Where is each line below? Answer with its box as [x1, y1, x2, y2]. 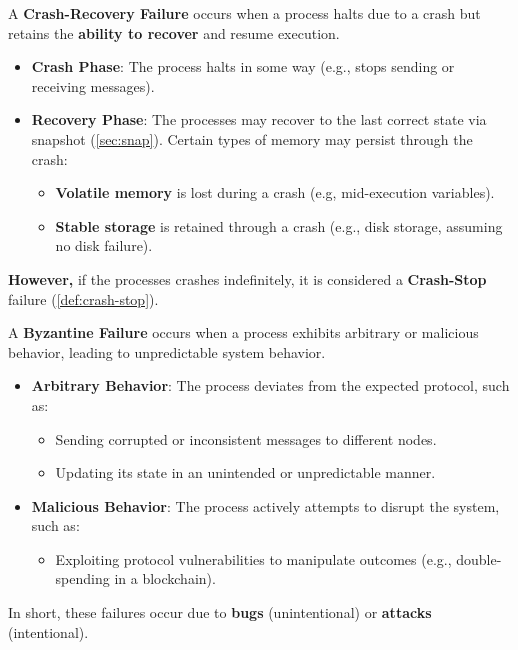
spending [55, 568, 110, 589]
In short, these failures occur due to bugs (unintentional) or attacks [8, 602, 432, 623]
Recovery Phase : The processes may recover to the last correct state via [31, 109, 487, 130]
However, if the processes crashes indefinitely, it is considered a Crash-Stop [8, 268, 487, 289]
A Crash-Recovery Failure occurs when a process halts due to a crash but [8, 3, 481, 23]
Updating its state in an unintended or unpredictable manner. [55, 462, 436, 483]
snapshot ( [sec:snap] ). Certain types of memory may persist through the [31, 128, 473, 149]
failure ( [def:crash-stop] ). [8, 288, 159, 309]
